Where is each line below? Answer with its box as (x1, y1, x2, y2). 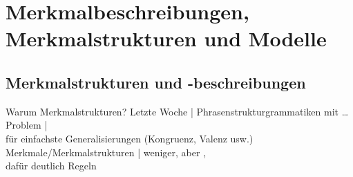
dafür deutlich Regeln (6, 158, 97, 173)
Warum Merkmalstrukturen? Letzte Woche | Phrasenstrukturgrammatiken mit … (6, 104, 349, 118)
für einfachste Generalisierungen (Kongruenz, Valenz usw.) (6, 131, 254, 145)
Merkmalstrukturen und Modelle (6, 24, 327, 53)
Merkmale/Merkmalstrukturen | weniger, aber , (6, 145, 207, 159)
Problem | (6, 118, 48, 132)
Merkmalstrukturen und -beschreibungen (6, 71, 306, 93)
